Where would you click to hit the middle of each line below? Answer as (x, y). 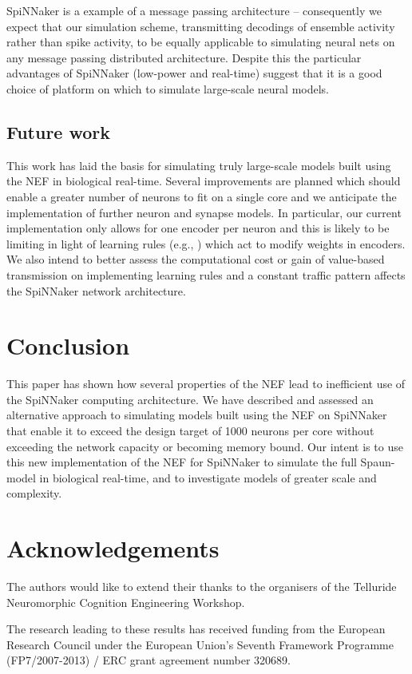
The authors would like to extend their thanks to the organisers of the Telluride (202, 587)
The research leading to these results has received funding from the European (196, 629)
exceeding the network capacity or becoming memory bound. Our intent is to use (205, 446)
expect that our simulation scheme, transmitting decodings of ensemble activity (201, 26)
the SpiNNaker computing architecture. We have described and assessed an (190, 399)
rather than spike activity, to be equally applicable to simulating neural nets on (201, 42)
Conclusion (68, 345)
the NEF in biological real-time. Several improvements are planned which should (204, 181)
